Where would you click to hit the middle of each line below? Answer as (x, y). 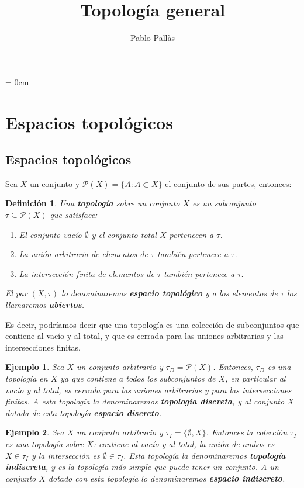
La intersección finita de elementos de (87, 273)
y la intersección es (65, 455)
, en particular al (255, 378)
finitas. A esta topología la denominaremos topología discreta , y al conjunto (145, 401)
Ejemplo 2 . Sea (35, 432)
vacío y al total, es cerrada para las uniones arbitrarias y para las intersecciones (148, 390)
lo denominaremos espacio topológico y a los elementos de (170, 293)
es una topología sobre (45, 443)
